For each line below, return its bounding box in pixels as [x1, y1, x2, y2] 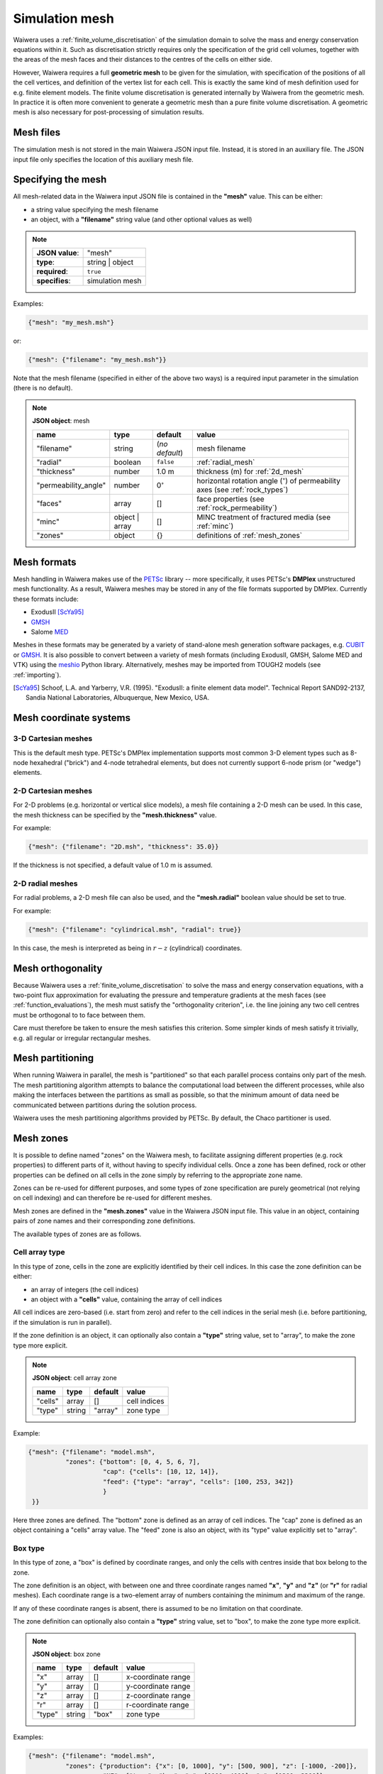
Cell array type [13, 1247, 65, 1257]
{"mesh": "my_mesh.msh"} [28, 319, 115, 326]
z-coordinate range [126, 1691, 191, 1701]
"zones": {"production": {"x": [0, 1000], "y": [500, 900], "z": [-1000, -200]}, [65, 1762, 357, 1770]
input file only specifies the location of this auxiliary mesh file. [13, 155, 194, 163]
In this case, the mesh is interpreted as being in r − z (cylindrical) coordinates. [13, 944, 243, 952]
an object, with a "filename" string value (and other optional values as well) [30, 215, 252, 224]
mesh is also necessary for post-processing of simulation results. [13, 108, 204, 116]
